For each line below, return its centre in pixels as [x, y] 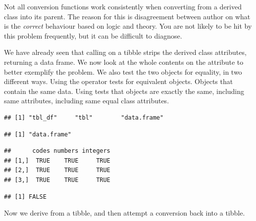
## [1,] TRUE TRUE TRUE [57, 160]
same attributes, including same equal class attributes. [87, 101]
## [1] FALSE [25, 197]
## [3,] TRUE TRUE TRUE [57, 180]
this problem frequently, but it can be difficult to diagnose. [93, 35]
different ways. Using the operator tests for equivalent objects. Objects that [119, 81]
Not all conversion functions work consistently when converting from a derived [123, 6]
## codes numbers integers [57, 151]
